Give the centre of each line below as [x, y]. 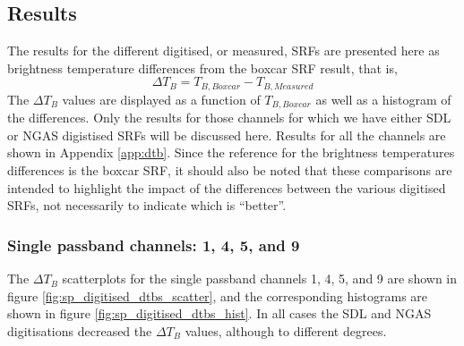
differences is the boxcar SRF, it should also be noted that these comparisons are [230, 170]
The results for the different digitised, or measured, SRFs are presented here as [223, 51]
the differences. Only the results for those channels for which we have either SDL [229, 118]
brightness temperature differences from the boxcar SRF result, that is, [202, 68]
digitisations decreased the [80, 330]
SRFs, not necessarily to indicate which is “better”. [147, 205]
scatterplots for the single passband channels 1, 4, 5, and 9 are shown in [260, 278]
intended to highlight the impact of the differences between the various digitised [227, 187]
